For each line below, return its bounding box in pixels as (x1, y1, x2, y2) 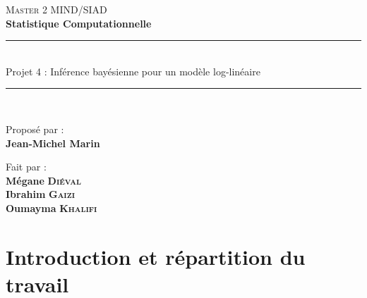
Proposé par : (6, 121, 64, 136)
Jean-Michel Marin (6, 135, 100, 150)
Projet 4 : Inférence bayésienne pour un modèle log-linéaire (6, 63, 260, 78)
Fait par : (6, 159, 47, 174)
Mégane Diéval (6, 173, 81, 187)
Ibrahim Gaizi (6, 187, 76, 201)
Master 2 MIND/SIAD (6, 2, 107, 16)
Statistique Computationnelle (6, 15, 152, 30)
